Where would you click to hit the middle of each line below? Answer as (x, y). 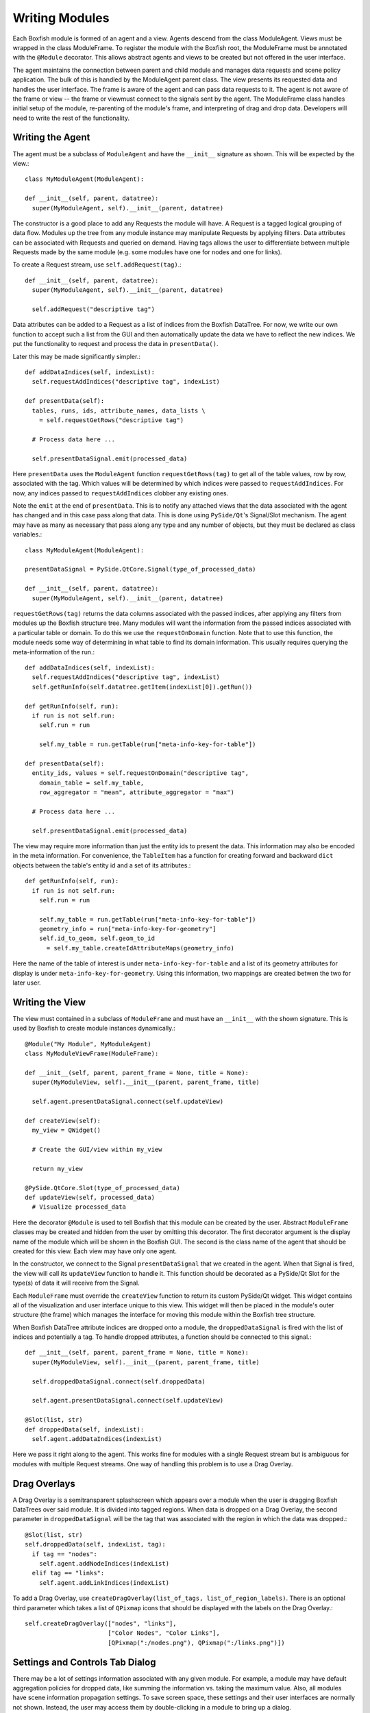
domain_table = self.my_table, (91, 782)
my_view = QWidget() (66, 1130)
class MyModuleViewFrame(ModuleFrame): (92, 1054)
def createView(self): (63, 1121)
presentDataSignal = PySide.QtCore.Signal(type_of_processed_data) (140, 569)
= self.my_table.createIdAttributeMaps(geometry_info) (140, 948)
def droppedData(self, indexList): (85, 1429)
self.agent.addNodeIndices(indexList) (104, 1563)
